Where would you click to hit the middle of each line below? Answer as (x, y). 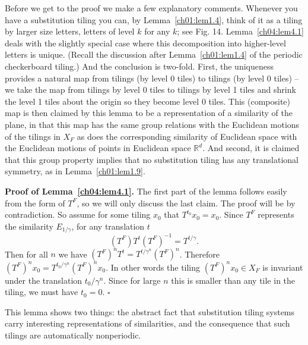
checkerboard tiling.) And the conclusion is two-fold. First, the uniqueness (139, 66)
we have (73, 254)
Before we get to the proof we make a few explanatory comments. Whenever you (151, 8)
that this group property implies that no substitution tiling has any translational (152, 159)
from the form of (35, 203)
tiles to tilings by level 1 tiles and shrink (223, 90)
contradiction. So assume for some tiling (78, 214)
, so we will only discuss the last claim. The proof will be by (186, 203)
